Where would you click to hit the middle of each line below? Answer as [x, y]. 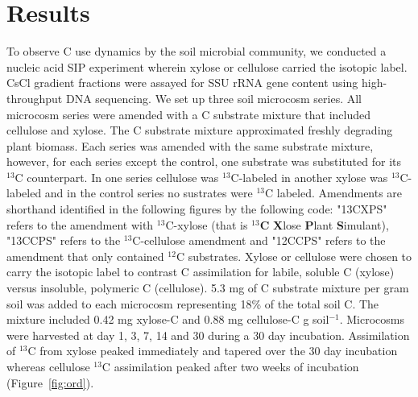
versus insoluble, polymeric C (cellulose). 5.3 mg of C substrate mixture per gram [208, 288]
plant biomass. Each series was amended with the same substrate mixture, [190, 145]
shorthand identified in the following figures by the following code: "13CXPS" [197, 209]
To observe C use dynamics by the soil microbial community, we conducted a [197, 51]
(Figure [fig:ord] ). [50, 382]
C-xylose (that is [207, 224]
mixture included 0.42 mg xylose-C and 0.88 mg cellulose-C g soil [168, 319]
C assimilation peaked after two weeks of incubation [230, 366]
